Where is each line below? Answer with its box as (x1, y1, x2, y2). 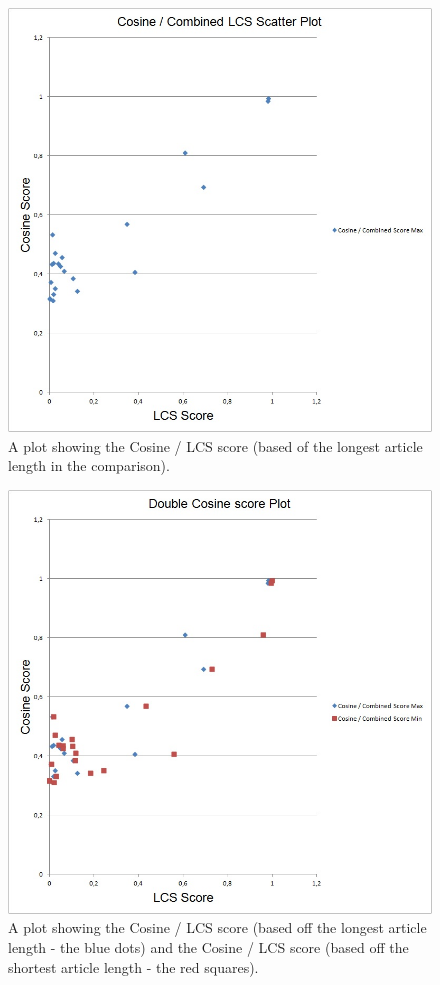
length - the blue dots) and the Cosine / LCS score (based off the (8, 936, 409, 957)
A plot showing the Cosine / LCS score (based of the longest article (8, 435, 423, 456)
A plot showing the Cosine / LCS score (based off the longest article (8, 917, 427, 938)
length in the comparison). (8, 455, 170, 476)
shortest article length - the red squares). (8, 956, 259, 977)
